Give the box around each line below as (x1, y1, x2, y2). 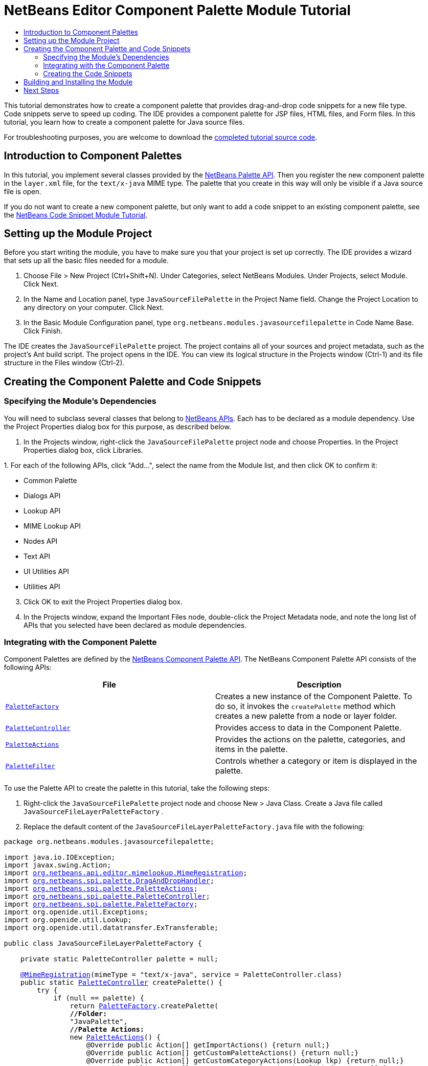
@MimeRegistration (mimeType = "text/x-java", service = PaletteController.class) (20, 971, 342, 979)
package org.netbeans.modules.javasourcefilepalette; (4, 838, 214, 846)
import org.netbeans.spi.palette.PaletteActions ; (4, 885, 198, 893)
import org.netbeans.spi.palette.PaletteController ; (4, 892, 210, 901)
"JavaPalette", (69, 1018, 128, 1026)
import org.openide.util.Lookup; (4, 916, 132, 924)
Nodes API (23, 536, 58, 545)
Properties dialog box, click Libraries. (23, 445, 143, 454)
